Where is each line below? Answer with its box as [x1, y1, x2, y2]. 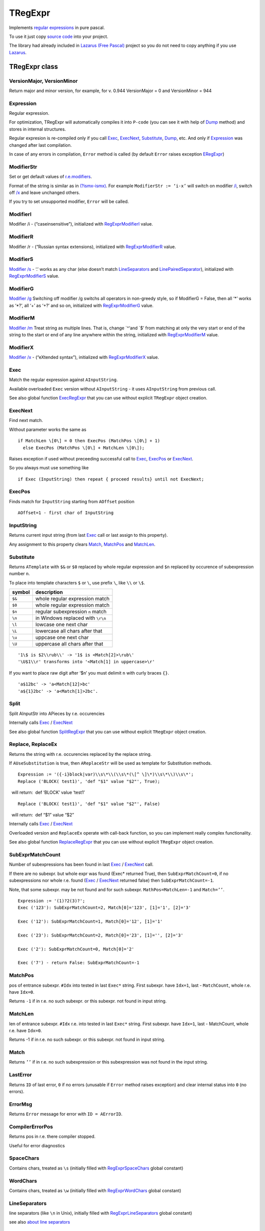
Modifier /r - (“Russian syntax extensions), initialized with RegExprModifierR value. [9, 244, 176, 250]
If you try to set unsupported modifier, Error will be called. [9, 198, 129, 204]
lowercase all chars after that [35, 628, 103, 635]
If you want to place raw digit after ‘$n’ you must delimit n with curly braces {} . [9, 670, 169, 676]
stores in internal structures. [9, 126, 66, 132]
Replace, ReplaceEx [9, 741, 57, 748]
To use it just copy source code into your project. [9, 33, 108, 39]
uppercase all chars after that [35, 641, 104, 648]
